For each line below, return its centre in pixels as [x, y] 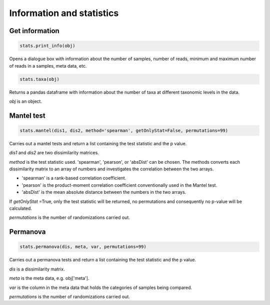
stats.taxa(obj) [40, 79]
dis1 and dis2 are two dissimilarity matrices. [54, 153]
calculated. [21, 208]
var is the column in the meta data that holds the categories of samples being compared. [101, 287]
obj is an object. [26, 101]
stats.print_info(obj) [47, 46]
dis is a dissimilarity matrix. [37, 269]
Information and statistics [64, 13]
